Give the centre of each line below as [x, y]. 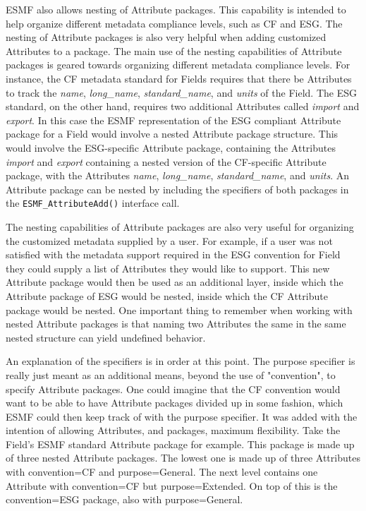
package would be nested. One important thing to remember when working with [179, 309]
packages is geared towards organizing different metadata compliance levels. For [178, 65]
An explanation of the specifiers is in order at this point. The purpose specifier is [181, 361]
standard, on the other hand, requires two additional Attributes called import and [183, 106]
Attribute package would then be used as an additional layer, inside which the [175, 282]
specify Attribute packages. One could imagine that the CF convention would [173, 389]
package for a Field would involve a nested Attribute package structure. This [172, 134]
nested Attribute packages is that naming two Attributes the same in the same [176, 324]
